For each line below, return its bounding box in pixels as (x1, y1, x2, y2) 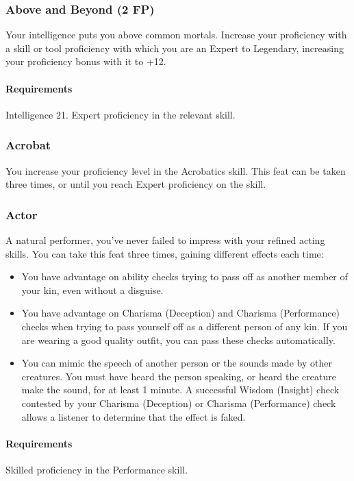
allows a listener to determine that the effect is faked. (21, 409, 246, 423)
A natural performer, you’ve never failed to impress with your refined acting (5, 233, 325, 247)
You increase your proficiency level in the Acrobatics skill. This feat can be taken (5, 163, 346, 177)
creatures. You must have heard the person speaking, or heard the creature (21, 369, 336, 383)
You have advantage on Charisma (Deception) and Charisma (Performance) (21, 306, 340, 320)
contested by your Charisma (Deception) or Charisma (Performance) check (21, 395, 336, 410)
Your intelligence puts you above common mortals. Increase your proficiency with (5, 27, 347, 42)
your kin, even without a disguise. (21, 282, 164, 297)
